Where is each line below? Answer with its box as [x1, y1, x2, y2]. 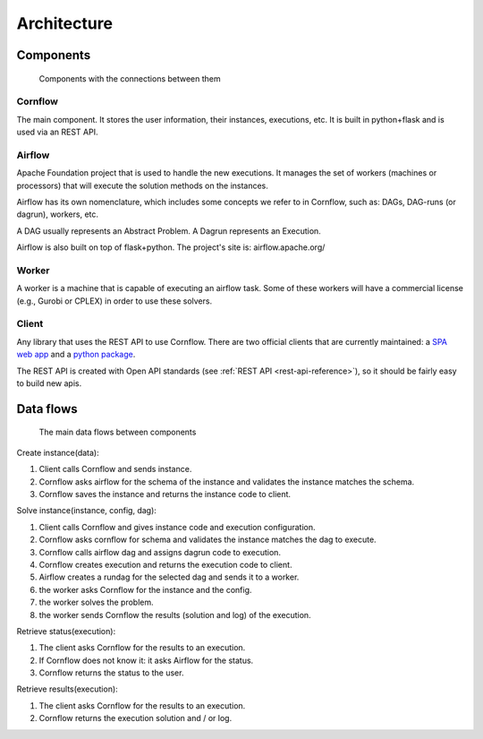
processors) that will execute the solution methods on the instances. [16, 180, 268, 191]
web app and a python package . [16, 349, 136, 360]
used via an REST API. [16, 126, 98, 138]
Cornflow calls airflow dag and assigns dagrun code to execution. [38, 546, 282, 557]
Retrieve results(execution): [16, 683, 118, 694]
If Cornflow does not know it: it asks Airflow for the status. [38, 655, 254, 666]
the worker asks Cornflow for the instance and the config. [38, 584, 252, 595]
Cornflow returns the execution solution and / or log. [38, 713, 233, 724]
